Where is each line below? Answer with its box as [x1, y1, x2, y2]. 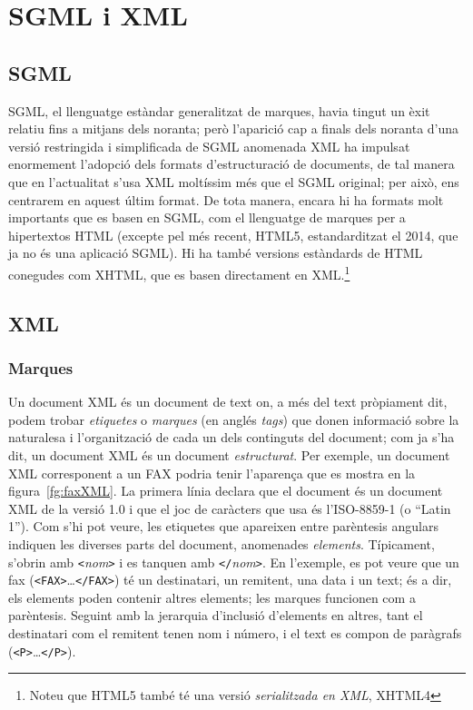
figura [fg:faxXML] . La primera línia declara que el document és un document [8, 481, 443, 500]
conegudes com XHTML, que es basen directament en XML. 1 [8, 261, 350, 283]
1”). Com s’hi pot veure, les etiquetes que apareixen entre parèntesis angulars [8, 517, 439, 536]
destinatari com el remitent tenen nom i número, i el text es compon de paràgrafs [8, 624, 462, 643]
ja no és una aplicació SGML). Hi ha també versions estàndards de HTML [8, 243, 423, 262]
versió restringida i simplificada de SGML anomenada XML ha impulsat [8, 136, 410, 155]
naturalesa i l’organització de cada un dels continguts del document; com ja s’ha [8, 428, 455, 447]
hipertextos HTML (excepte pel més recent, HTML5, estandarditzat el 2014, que [8, 225, 458, 244]
